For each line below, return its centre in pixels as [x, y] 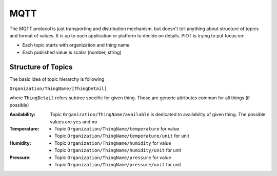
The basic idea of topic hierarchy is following [57, 79]
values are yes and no [74, 122]
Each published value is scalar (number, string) [72, 52]
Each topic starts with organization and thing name [76, 45]
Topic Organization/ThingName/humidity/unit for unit [118, 150]
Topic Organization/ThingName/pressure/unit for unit [118, 164]
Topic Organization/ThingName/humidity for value [113, 143]
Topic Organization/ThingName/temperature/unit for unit [122, 136]
